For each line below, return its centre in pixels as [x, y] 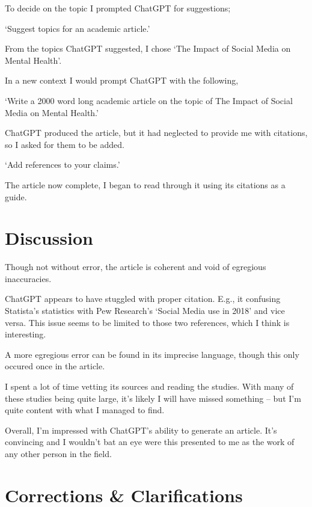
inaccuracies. [28, 278]
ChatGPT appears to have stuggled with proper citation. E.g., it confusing [143, 299]
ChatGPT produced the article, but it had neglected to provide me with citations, [156, 133]
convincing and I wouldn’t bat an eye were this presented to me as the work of [150, 442]
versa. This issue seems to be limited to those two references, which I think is [147, 322]
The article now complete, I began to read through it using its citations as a [145, 184]
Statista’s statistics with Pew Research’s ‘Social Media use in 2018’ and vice [145, 311]
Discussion [49, 238]
